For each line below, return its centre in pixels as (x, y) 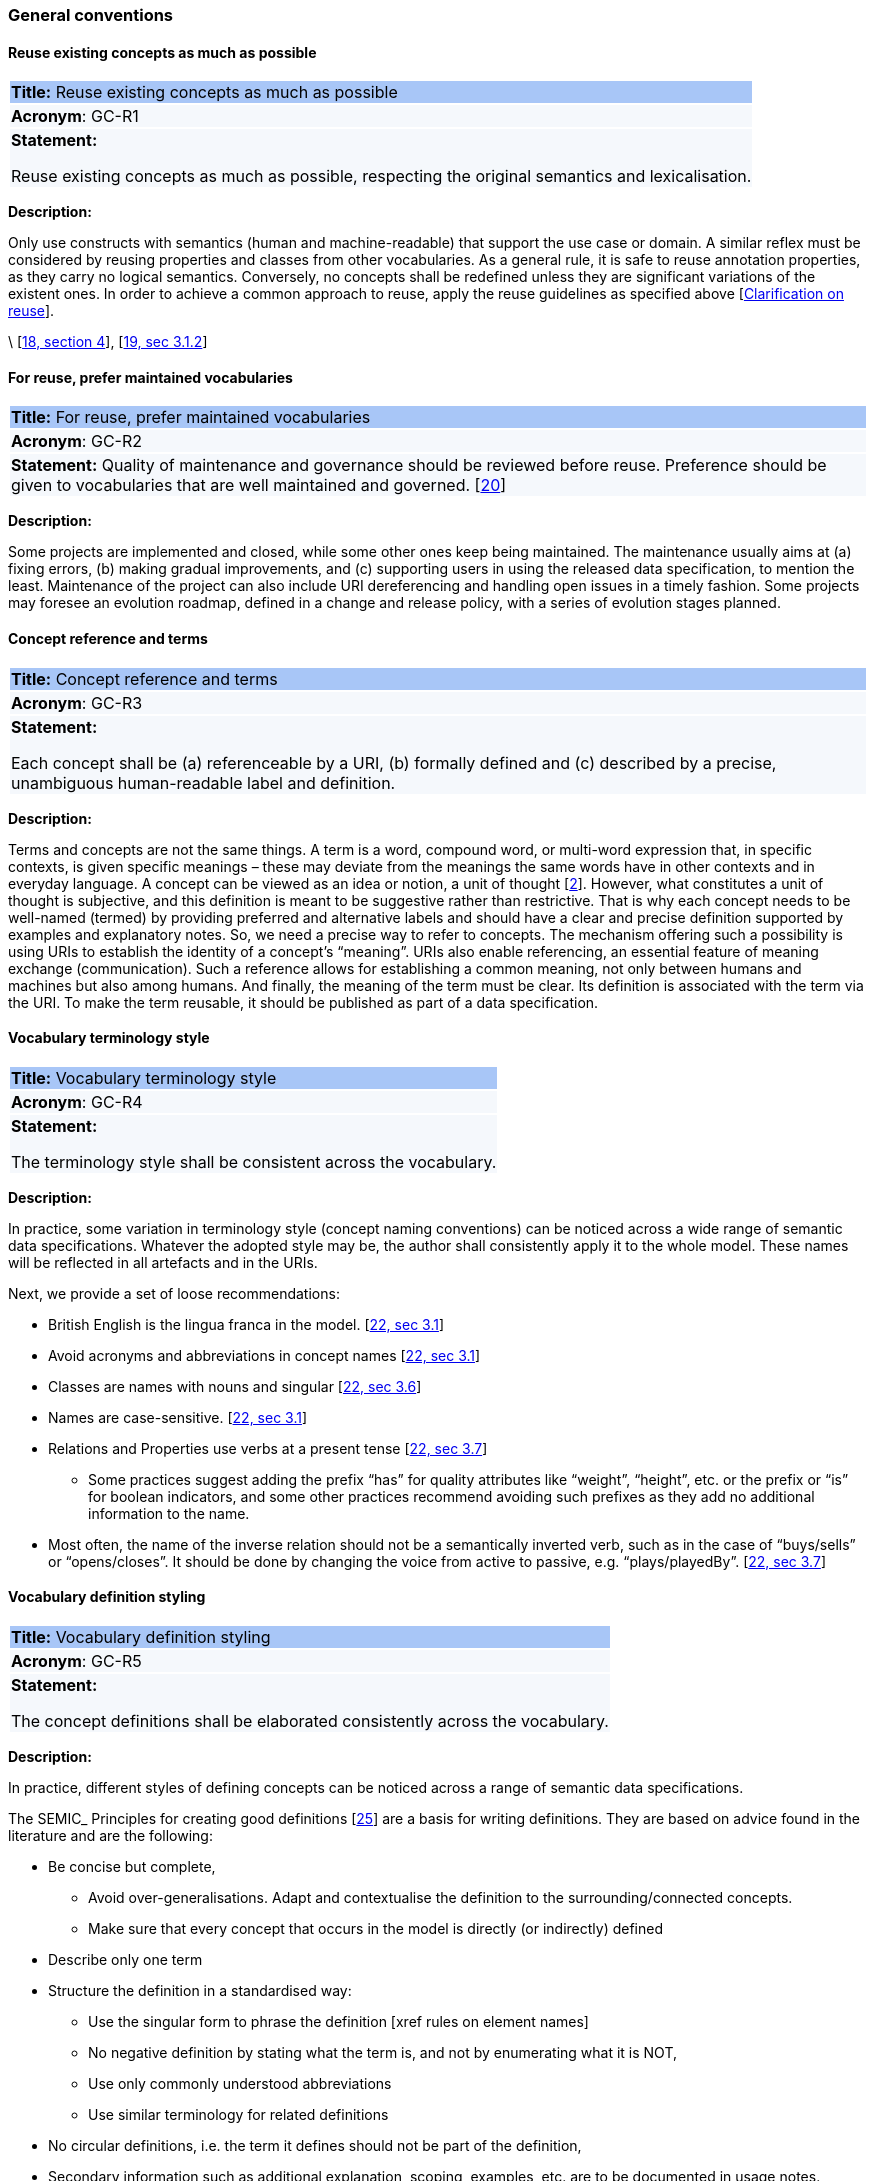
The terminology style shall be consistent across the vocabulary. (254, 1161)
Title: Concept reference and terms (144, 678)
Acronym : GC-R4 (77, 1101)
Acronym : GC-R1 (75, 116)
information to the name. (169, 1513)
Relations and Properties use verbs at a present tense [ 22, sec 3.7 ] (268, 1448)
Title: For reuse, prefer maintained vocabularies (191, 417)
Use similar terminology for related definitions (238, 2115)
